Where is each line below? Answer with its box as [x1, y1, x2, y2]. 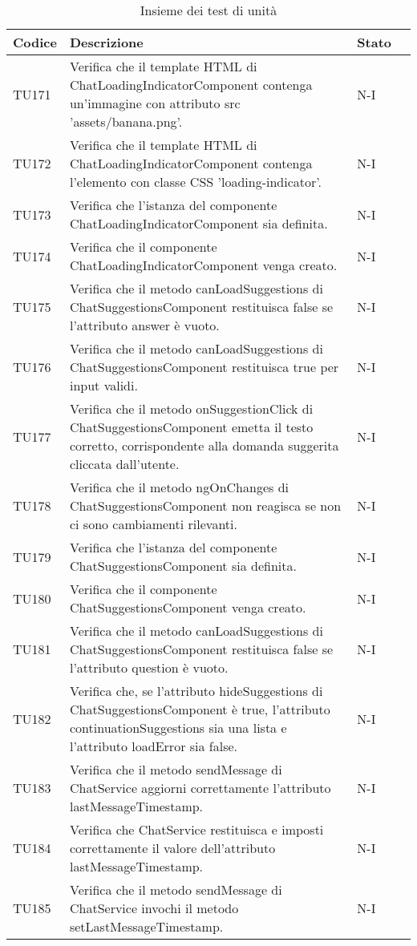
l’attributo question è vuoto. [69, 658, 229, 677]
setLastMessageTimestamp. [69, 917, 224, 936]
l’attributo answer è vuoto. [69, 316, 220, 334]
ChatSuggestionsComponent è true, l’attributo [69, 700, 330, 718]
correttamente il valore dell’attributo [69, 839, 276, 857]
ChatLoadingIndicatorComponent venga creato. [69, 256, 338, 274]
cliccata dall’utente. [69, 455, 180, 473]
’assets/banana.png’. [69, 112, 183, 131]
